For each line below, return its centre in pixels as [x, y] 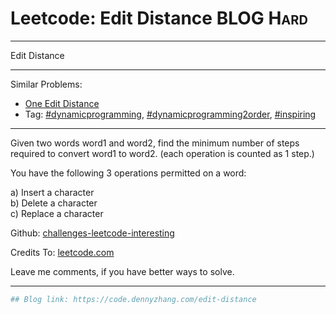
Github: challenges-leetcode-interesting [92, 233]
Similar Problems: [46, 84]
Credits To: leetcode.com [62, 252]
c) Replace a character [57, 213]
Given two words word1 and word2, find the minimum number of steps [155, 143]
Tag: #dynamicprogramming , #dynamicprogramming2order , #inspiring [170, 114]
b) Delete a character [54, 203]
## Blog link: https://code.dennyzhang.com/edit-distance [133, 299]
